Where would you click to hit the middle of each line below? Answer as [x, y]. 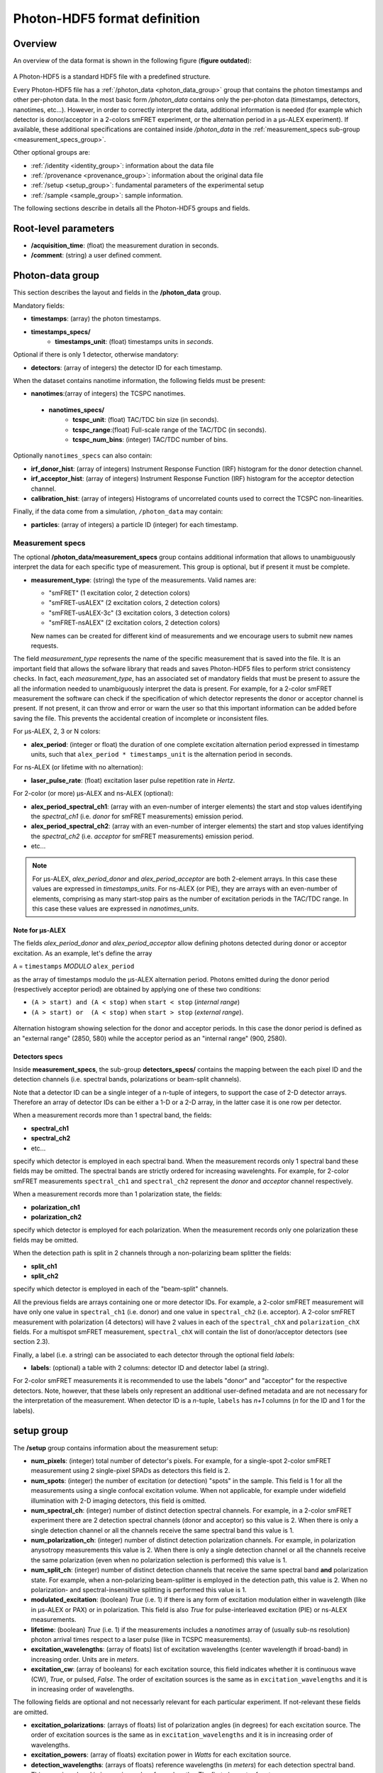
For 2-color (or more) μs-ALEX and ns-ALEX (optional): [93, 794]
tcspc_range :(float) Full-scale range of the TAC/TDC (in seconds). [170, 430]
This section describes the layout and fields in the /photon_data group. [117, 293]
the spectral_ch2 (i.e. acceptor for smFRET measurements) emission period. [143, 836]
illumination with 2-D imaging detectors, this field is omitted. [119, 1501]
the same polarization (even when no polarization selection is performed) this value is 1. [159, 1560]
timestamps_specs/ [61, 332]
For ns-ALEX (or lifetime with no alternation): [78, 767]
